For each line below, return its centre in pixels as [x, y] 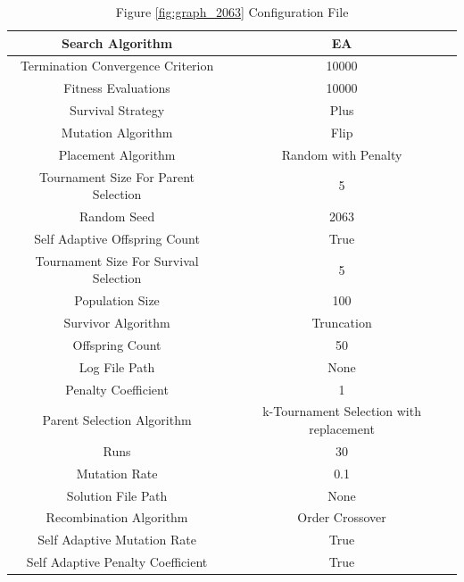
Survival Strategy [117, 110]
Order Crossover [342, 517]
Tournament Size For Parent [117, 176]
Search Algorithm [117, 42]
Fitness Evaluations [117, 88]
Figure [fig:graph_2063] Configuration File [232, 12]
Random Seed [117, 216]
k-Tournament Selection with [342, 411]
